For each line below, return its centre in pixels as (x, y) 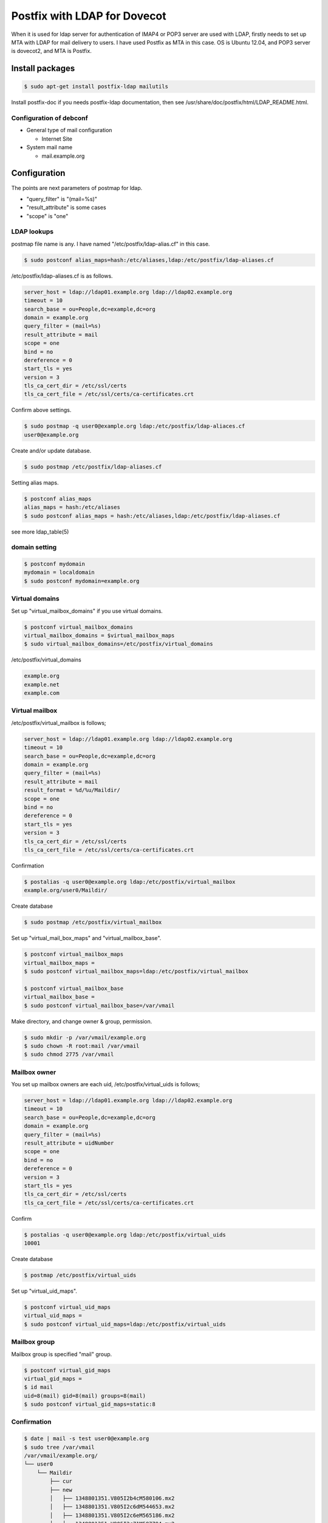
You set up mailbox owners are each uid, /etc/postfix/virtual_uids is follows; (106, 1084)
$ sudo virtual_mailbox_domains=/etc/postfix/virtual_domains (118, 644)
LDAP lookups (32, 231)
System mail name (50, 147)
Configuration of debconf (50, 118)
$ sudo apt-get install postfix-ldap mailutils (96, 87)
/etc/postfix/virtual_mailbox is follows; (59, 723)
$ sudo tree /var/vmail (60, 1447)
